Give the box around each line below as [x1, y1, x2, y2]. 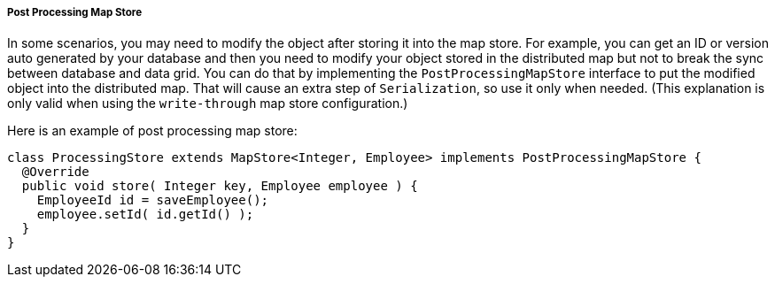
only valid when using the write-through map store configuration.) [7, 96, 408, 111]
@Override [21, 165, 89, 180]
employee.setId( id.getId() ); [36, 207, 254, 222]
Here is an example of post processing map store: [7, 123, 298, 139]
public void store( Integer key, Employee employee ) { [21, 179, 418, 194]
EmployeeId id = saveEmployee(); [36, 193, 269, 208]
